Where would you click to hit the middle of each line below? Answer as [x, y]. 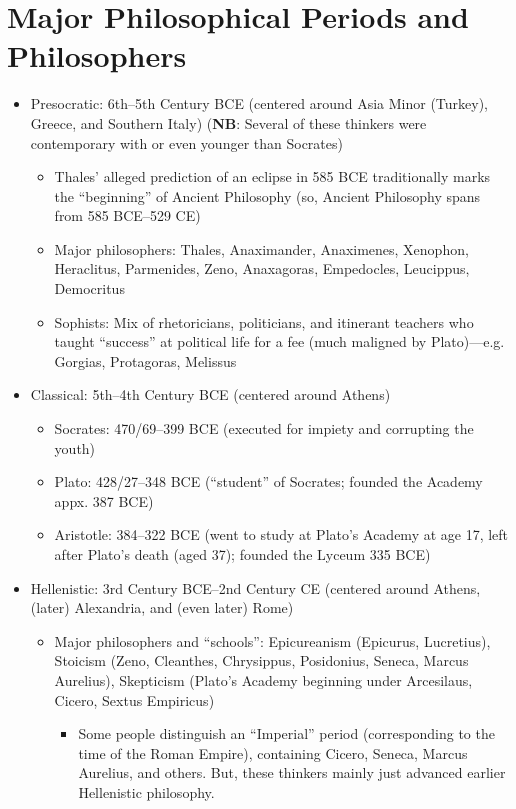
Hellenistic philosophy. [146, 791]
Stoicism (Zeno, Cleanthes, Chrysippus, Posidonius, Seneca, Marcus [261, 660]
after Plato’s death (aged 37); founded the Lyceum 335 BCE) [242, 554]
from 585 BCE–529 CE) [127, 215]
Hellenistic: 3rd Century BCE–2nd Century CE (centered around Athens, [255, 587]
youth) [75, 447]
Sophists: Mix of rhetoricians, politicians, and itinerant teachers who [264, 321]
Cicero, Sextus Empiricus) [134, 699]
